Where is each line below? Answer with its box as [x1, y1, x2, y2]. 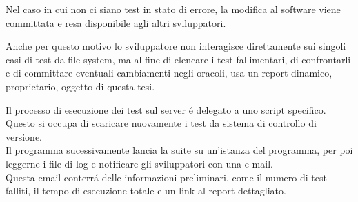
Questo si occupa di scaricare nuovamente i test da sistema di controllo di [6, 116, 317, 130]
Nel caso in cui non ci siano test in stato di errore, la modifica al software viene [6, 2, 341, 16]
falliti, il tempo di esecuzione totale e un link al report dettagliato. [6, 183, 286, 198]
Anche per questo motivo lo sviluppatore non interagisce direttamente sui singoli [6, 39, 346, 53]
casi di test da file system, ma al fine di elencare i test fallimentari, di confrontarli [6, 52, 351, 66]
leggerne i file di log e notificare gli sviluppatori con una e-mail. [6, 156, 273, 170]
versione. [6, 129, 43, 143]
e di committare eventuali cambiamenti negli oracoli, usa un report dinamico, [6, 65, 332, 80]
